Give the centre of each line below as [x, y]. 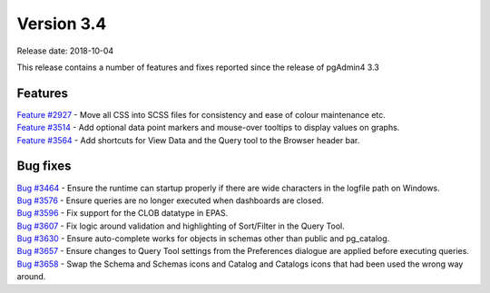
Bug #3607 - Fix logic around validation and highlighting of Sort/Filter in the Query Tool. [181, 226]
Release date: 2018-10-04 [65, 51]
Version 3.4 [62, 24]
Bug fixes [44, 166]
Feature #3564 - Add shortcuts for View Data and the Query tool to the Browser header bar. [188, 140]
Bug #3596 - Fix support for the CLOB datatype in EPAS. [122, 213]
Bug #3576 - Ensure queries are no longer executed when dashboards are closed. [170, 200]
